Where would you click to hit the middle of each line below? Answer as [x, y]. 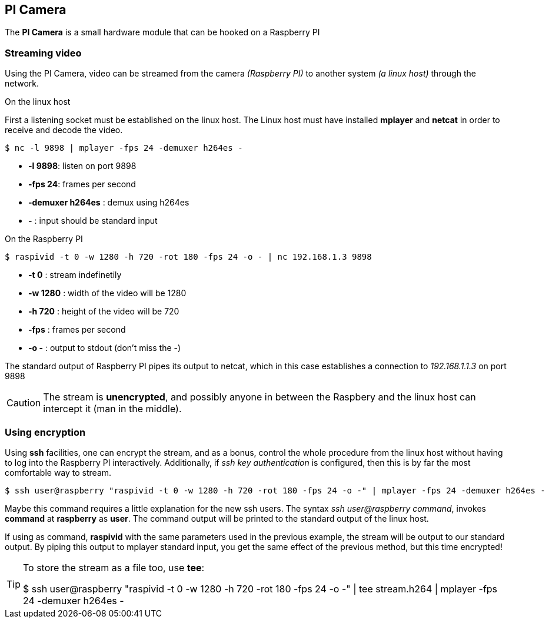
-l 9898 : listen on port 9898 [82, 166]
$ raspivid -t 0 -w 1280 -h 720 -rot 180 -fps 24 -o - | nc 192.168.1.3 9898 [188, 257]
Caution [24, 403]
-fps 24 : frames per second [82, 184]
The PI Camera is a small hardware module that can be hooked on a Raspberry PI [162, 32]
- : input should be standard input [93, 221]
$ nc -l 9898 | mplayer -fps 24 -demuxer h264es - [124, 148]
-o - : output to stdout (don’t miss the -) [105, 348]
